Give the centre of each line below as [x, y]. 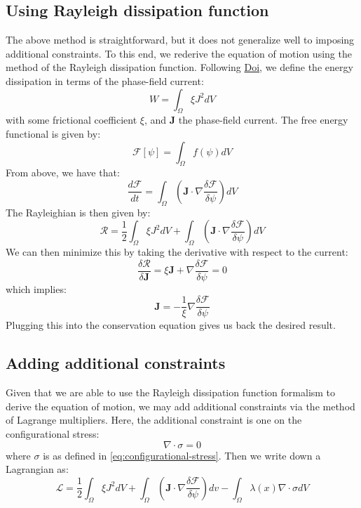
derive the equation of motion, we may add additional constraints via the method [180, 406]
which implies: [36, 288]
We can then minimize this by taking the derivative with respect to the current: [177, 252]
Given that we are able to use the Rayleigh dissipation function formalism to [171, 392]
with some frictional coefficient [71, 120]
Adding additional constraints [116, 363]
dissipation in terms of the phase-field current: [105, 80]
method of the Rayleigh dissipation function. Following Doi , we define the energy [179, 67]
